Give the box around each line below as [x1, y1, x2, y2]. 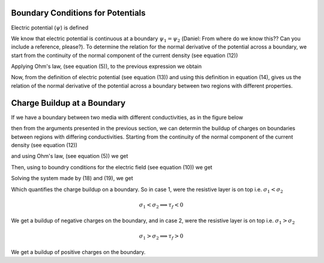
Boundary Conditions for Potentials [11, 8, 146, 18]
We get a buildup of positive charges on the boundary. [11, 248, 146, 255]
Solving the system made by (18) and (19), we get [11, 175, 133, 182]
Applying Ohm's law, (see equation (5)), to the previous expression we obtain [11, 63, 202, 70]
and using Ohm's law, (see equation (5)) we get [11, 153, 128, 160]
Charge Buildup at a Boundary [11, 98, 126, 108]
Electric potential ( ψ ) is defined [11, 24, 89, 31]
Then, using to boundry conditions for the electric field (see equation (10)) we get [11, 163, 212, 171]
